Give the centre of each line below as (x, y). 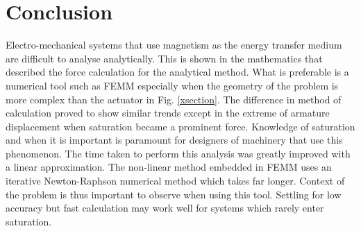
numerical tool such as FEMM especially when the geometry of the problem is (172, 85)
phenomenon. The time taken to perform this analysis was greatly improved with (178, 153)
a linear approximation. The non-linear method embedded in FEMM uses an (169, 167)
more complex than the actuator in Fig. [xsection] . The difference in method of (174, 99)
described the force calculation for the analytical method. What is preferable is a (177, 72)
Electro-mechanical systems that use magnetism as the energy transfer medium (174, 45)
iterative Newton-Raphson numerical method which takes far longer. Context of (175, 181)
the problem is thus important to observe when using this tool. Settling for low (174, 194)
